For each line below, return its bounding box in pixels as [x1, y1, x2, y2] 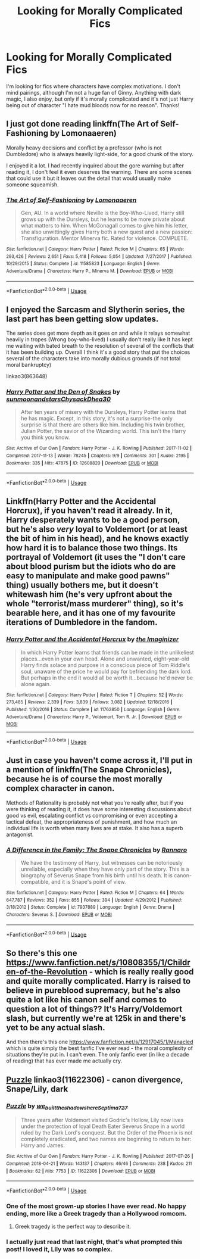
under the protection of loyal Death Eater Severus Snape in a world [20, 1123, 185, 1130]
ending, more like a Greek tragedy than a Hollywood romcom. [6, 1209, 187, 1217]
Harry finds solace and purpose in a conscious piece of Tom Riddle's [20, 661, 190, 668]
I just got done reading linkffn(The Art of [6, 119, 159, 129]
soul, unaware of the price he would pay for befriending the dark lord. [20, 668, 192, 675]
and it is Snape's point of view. [51, 878, 126, 886]
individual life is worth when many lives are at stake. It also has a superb [6, 824, 183, 831]
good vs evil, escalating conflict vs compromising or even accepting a [6, 812, 178, 819]
